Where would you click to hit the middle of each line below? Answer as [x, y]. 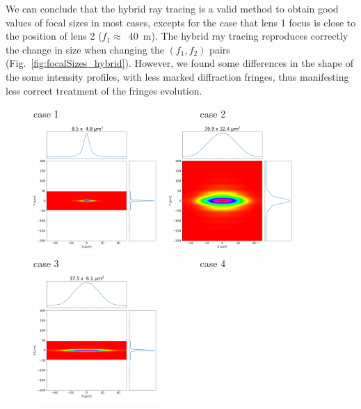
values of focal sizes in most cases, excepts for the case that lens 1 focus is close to [181, 22]
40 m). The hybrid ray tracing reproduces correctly [238, 36]
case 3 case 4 [130, 263]
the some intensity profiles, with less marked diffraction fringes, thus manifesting [177, 76]
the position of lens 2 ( [54, 36]
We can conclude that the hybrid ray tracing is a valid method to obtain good [172, 8]
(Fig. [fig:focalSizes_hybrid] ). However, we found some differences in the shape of [179, 63]
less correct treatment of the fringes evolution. [104, 90]
